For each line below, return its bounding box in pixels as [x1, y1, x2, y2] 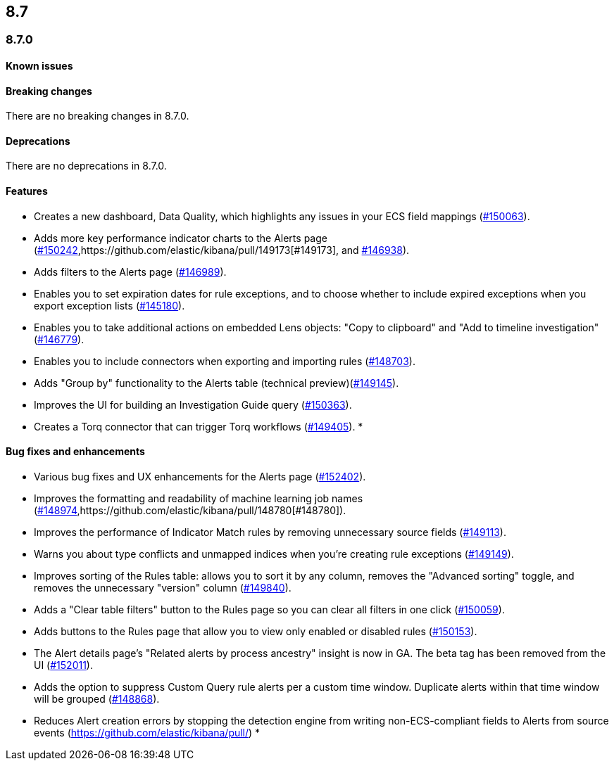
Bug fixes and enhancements [6, 445, 145, 458]
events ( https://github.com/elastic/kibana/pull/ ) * [34, 726, 261, 739]
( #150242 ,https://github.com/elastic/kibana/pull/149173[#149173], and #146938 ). [34, 243, 410, 256]
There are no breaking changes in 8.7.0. [6, 110, 189, 122]
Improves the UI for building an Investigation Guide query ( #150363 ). [34, 398, 352, 411]
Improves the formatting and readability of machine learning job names [34, 492, 363, 504]
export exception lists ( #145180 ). [34, 299, 185, 312]
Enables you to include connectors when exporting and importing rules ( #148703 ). [34, 355, 415, 367]
